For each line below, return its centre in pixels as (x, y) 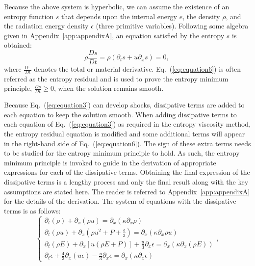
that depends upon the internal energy (119, 16)
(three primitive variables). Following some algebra (172, 26)
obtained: (18, 45)
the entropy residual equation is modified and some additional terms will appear (125, 134)
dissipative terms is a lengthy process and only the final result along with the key (126, 182)
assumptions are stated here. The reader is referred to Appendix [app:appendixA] (127, 191)
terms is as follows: (32, 210)
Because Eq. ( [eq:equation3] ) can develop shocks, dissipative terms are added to (124, 105)
